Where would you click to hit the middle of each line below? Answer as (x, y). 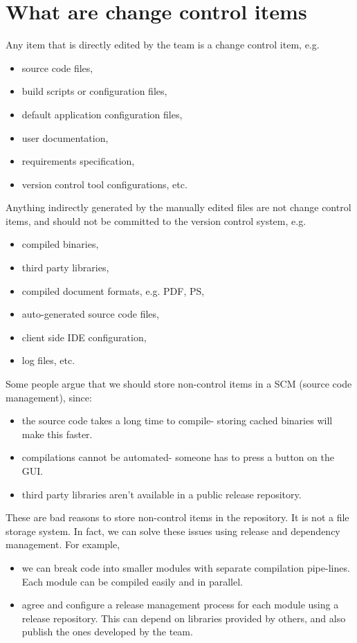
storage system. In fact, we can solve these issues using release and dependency (173, 531)
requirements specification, (78, 161)
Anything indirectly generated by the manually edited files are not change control (178, 207)
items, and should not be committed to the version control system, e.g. (156, 220)
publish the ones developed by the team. (107, 632)
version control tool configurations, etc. (104, 184)
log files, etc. (48, 360)
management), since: (49, 397)
